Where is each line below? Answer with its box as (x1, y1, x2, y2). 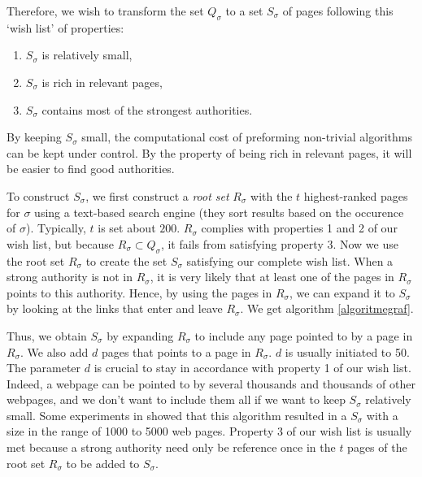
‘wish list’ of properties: (7, 19, 124, 36)
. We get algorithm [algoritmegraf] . (240, 300, 414, 317)
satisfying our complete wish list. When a (186, 252, 394, 269)
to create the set (85, 252, 167, 269)
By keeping (7, 128, 62, 145)
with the (250, 187, 293, 204)
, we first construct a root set (85, 187, 229, 204)
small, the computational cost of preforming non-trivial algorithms (81, 128, 412, 145)
